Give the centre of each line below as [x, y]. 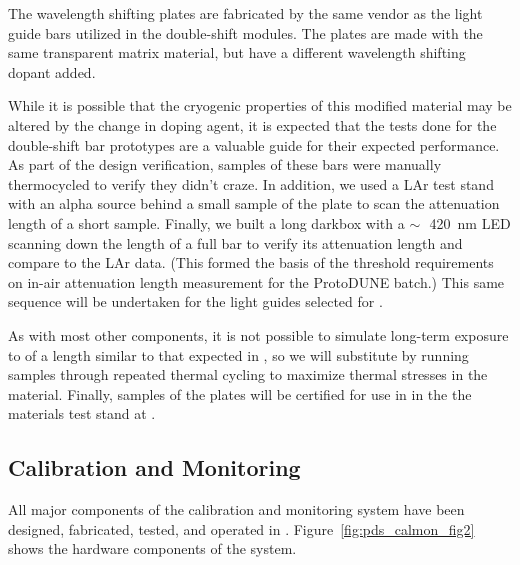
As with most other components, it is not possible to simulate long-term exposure [258, 334]
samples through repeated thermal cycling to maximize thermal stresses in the [248, 374]
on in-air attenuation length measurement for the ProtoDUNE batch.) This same [256, 281]
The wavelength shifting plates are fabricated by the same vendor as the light [245, 13]
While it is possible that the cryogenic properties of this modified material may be [260, 105]
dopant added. [52, 71]
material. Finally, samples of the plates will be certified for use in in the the [240, 393]
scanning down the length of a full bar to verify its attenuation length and [235, 242]
